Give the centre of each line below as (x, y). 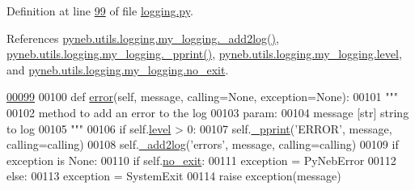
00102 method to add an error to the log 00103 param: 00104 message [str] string (208, 112)
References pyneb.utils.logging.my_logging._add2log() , (143, 38)
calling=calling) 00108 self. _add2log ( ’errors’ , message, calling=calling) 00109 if (203, 144)
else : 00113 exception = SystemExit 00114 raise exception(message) (174, 176)
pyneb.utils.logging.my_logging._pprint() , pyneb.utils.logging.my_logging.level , (204, 54)
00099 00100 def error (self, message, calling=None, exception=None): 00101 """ (202, 97)
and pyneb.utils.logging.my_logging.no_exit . (118, 69)
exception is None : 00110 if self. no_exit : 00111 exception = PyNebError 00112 (201, 160)
